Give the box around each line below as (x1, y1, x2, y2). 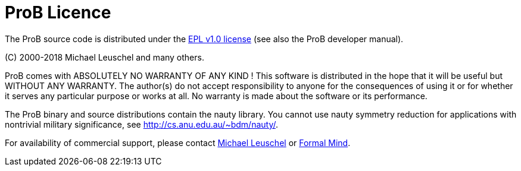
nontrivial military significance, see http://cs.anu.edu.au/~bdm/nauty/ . (5, 119, 279, 129)
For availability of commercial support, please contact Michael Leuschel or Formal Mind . (5, 137, 351, 148)
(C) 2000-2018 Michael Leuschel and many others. (5, 52, 204, 62)
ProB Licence (5, 2, 111, 23)
